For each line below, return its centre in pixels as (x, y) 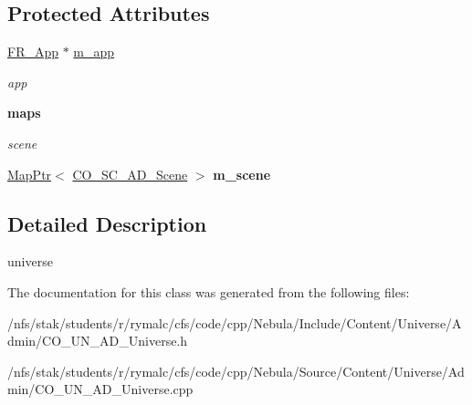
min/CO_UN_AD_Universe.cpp (100, 389)
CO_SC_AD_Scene (130, 174)
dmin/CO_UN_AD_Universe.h (98, 341)
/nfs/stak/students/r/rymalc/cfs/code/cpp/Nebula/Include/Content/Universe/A (235, 322)
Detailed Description (107, 223)
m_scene (242, 174)
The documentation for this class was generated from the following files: (209, 291)
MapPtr (30, 174)
